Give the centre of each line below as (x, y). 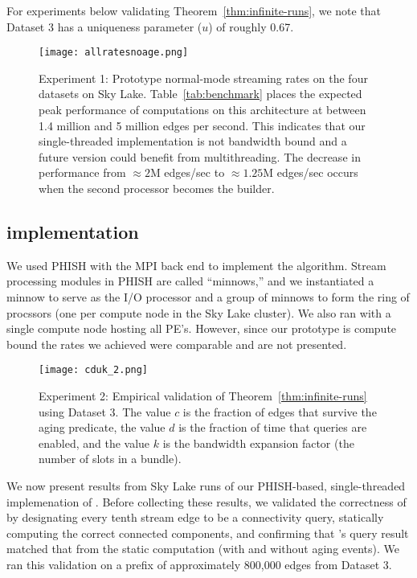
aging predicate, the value (102, 427)
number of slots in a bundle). (110, 459)
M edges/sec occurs (311, 172)
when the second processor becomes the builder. (157, 188)
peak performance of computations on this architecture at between (202, 110)
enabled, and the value (94, 443)
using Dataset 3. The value (105, 411)
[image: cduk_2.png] (94, 370)
